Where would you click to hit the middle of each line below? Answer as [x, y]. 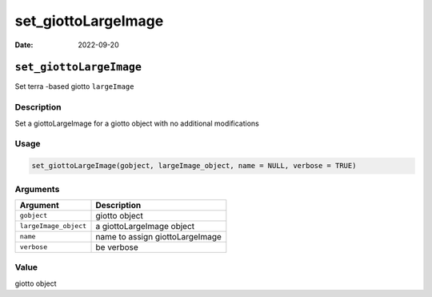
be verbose [117, 247]
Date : [24, 45]
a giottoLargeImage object [145, 226]
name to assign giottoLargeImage [158, 236]
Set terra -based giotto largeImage [74, 86]
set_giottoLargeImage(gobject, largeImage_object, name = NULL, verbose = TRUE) [194, 166]
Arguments [37, 189]
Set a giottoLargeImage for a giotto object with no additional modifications [137, 123]
